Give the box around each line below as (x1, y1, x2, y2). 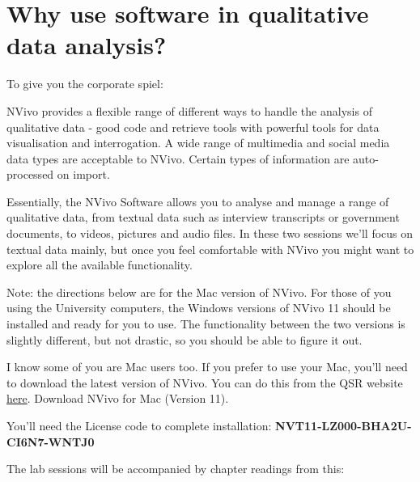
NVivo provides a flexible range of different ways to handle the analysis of (6, 102, 372, 119)
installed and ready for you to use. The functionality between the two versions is (6, 315, 405, 332)
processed (6, 166, 54, 183)
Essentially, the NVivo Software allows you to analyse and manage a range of (6, 192, 389, 209)
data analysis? (6, 28, 167, 61)
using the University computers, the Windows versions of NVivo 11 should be (6, 299, 391, 316)
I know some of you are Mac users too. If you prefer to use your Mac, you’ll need (6, 358, 408, 375)
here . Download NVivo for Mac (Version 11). (6, 390, 229, 407)
